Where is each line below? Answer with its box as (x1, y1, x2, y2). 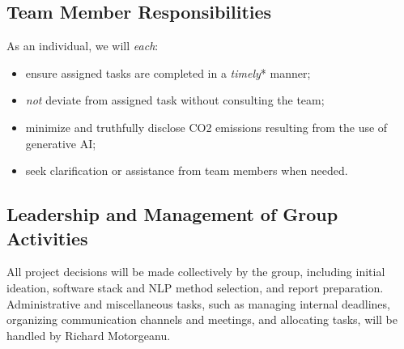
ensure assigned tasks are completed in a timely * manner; (25, 64, 311, 81)
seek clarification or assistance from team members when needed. (25, 162, 348, 179)
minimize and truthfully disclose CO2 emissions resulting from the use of (25, 118, 388, 135)
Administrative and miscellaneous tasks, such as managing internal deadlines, (6, 295, 390, 312)
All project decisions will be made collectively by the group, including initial (6, 263, 385, 280)
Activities (6, 225, 88, 250)
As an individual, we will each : (6, 37, 159, 54)
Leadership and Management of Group (6, 202, 338, 227)
